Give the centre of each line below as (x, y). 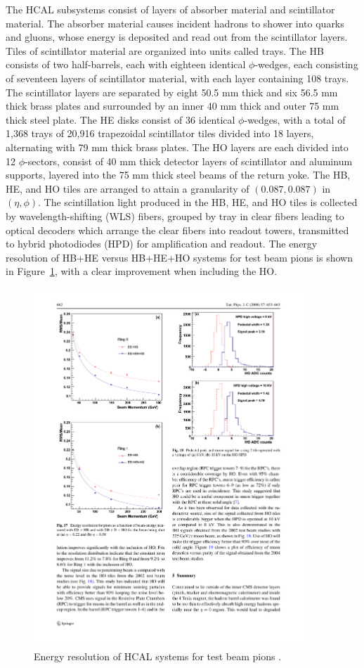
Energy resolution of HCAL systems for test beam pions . (158, 656)
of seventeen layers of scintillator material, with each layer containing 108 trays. (177, 78)
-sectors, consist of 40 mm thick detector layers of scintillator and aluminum (189, 161)
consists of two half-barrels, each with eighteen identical (126, 64)
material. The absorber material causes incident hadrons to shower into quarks (175, 23)
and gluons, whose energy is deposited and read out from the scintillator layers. (177, 37)
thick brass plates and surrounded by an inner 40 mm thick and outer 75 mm (173, 106)
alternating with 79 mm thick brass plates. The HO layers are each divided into (177, 147)
